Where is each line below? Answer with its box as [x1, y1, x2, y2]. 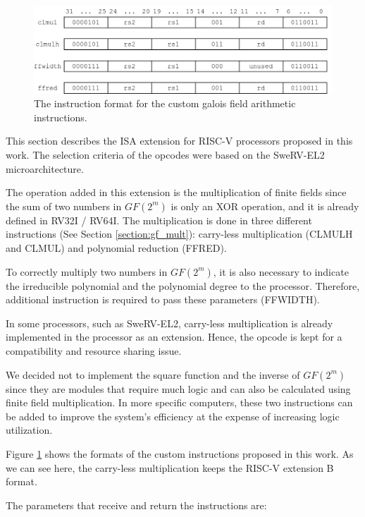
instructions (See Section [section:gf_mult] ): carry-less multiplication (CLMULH [6, 226, 353, 241]
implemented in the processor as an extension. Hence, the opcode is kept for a [6, 329, 342, 344]
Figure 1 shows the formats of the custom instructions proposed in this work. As [6, 446, 354, 461]
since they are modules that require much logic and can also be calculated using [6, 381, 351, 396]
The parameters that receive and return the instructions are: [6, 497, 267, 512]
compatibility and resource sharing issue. [6, 343, 182, 358]
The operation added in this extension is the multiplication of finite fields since [6, 185, 347, 200]
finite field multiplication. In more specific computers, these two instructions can [6, 395, 353, 410]
